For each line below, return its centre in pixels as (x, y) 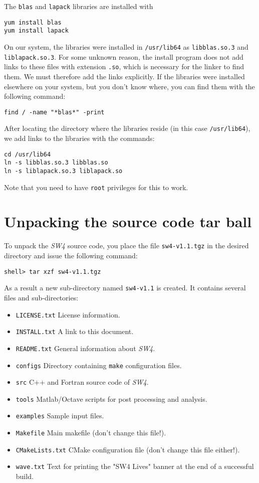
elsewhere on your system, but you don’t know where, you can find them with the (129, 86)
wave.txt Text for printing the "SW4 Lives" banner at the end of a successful (135, 466)
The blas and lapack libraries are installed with (79, 6)
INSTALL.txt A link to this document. (75, 331)
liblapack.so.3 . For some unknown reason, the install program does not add (124, 56)
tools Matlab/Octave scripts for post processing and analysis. (111, 398)
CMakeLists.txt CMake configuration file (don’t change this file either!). (128, 449)
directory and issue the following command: (71, 256)
